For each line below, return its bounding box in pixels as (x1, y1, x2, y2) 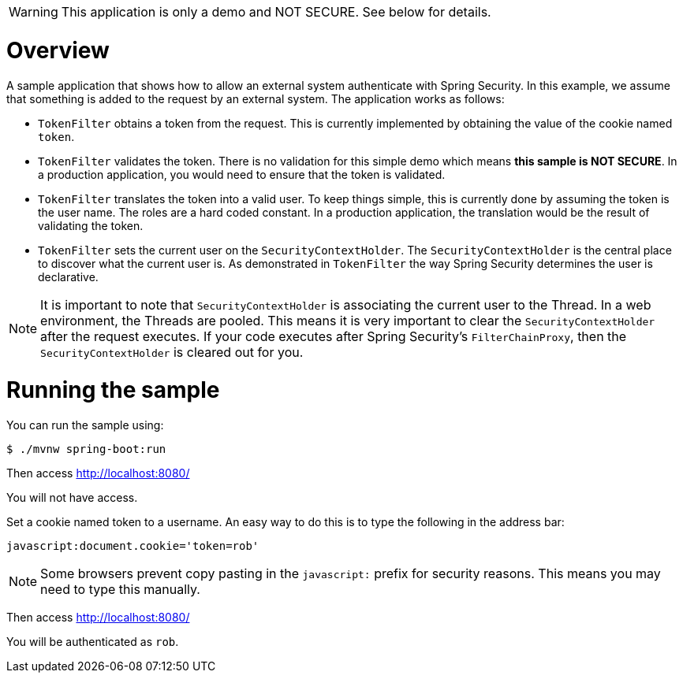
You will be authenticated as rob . (6, 635, 179, 648)
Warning (9, 4, 58, 20)
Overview (6, 36, 110, 64)
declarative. (38, 269, 99, 284)
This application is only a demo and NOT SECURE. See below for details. (61, 4, 491, 20)
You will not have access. (6, 491, 138, 504)
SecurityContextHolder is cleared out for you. (40, 343, 304, 360)
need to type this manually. (40, 581, 200, 597)
